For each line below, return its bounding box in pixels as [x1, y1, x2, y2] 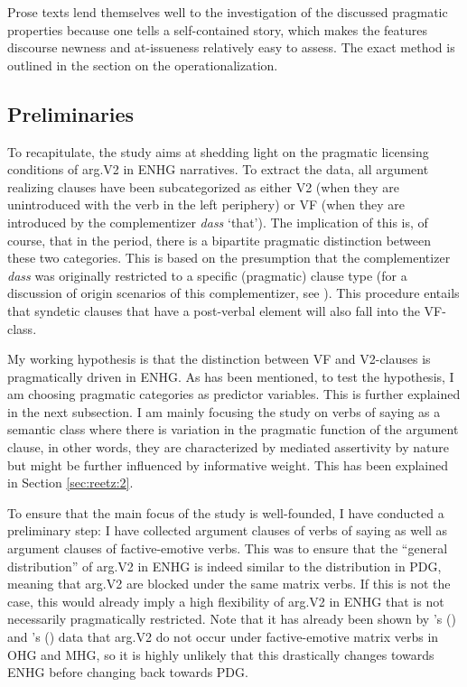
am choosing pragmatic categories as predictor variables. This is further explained [7, 385, 461, 404]
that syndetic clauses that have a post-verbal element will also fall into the [7, 301, 420, 320]
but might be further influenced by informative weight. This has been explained [7, 455, 448, 474]
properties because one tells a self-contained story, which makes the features [7, 20, 427, 39]
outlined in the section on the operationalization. [7, 55, 278, 74]
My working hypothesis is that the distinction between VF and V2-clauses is [7, 349, 431, 368]
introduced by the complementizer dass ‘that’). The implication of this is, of [7, 212, 428, 231]
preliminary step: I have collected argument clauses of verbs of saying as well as [7, 521, 448, 540]
